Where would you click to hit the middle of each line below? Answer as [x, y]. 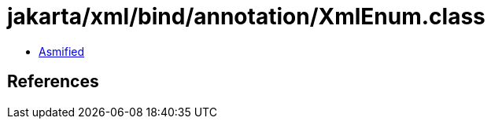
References [53, 82]
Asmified [62, 51]
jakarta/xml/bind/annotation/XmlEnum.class [246, 17]
